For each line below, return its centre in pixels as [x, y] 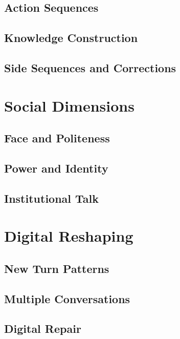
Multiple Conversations [67, 298]
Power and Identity [56, 168]
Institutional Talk [52, 198]
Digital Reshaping [69, 236]
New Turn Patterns [57, 268]
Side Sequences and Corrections [90, 67]
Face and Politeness [57, 138]
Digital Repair [43, 329]
